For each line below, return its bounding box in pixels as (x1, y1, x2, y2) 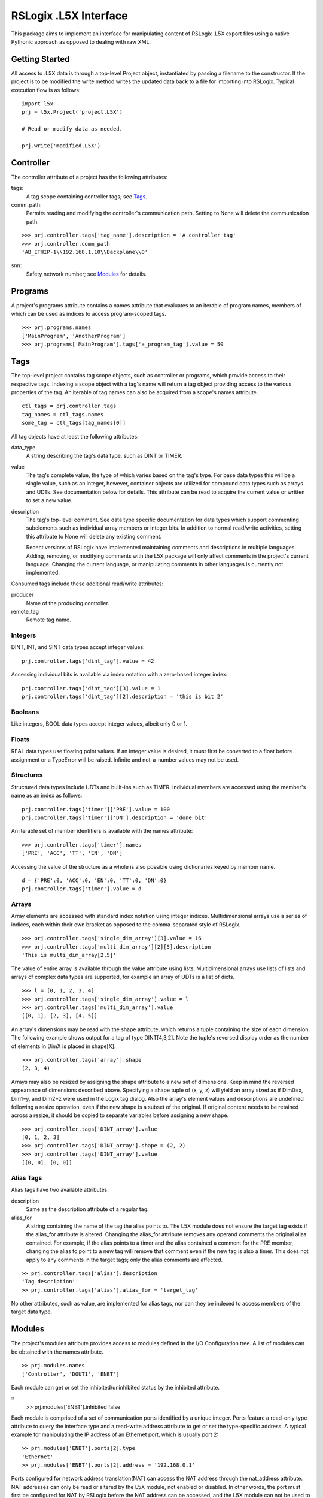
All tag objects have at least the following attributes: (11, 433, 139, 440)
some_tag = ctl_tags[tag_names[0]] (22, 419, 126, 427)
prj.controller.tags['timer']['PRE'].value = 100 (22, 806, 170, 813)
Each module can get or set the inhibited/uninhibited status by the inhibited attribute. (11, 1384, 220, 1391)
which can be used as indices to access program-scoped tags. (11, 310, 167, 318)
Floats (11, 735, 30, 743)
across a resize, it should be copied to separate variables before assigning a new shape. (11, 1112, 229, 1119)
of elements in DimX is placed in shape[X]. (11, 1043, 116, 1050)
